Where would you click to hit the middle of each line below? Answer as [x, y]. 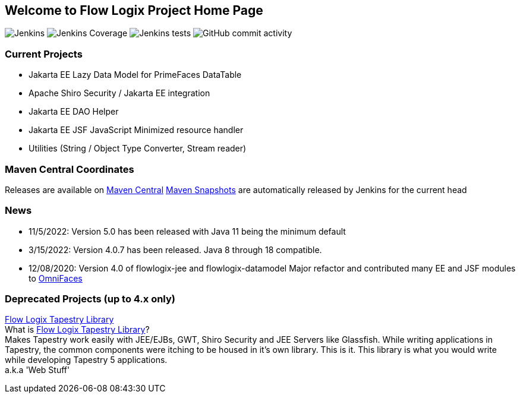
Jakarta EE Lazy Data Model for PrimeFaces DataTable [135, 75]
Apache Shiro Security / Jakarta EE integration [119, 93]
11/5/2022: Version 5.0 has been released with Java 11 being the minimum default [187, 231]
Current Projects [44, 54]
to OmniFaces [56, 278]
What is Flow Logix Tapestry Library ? [77, 330]
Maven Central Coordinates [70, 169]
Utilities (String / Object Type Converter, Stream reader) [138, 149]
